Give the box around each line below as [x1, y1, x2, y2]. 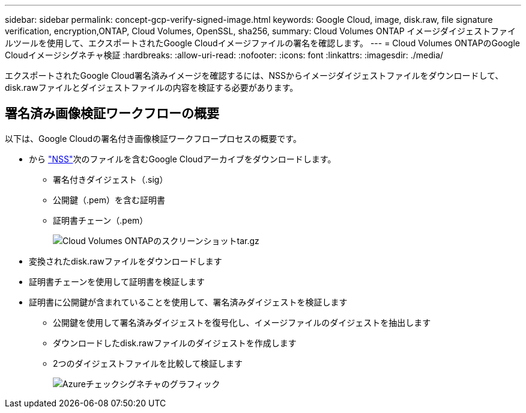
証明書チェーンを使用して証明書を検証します [29, 276, 205, 287]
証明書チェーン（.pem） [53, 215, 148, 225]
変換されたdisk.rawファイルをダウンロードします [29, 255, 222, 266]
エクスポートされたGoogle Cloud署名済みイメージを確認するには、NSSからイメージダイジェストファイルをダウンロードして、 [5, 70, 504, 81]
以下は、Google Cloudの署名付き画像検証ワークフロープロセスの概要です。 [5, 133, 301, 144]
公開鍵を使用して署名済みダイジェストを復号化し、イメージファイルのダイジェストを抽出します [53, 317, 431, 328]
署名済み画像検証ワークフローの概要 [5, 106, 219, 121]
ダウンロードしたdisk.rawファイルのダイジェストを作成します [53, 337, 297, 348]
